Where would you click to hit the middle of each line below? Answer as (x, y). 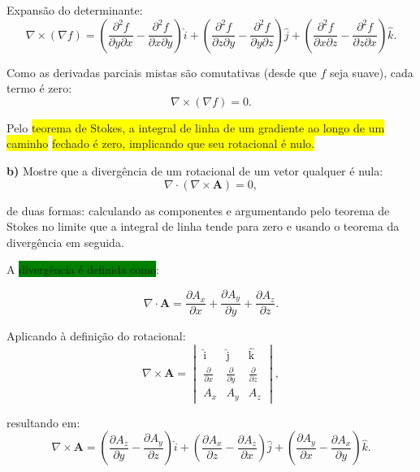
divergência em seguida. (65, 242)
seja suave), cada (371, 72)
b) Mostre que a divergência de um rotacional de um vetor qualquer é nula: (195, 170)
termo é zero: (39, 88)
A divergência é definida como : (83, 269)
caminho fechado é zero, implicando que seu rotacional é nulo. (160, 143)
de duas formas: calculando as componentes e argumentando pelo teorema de (198, 210)
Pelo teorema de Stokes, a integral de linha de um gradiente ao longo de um (196, 127)
